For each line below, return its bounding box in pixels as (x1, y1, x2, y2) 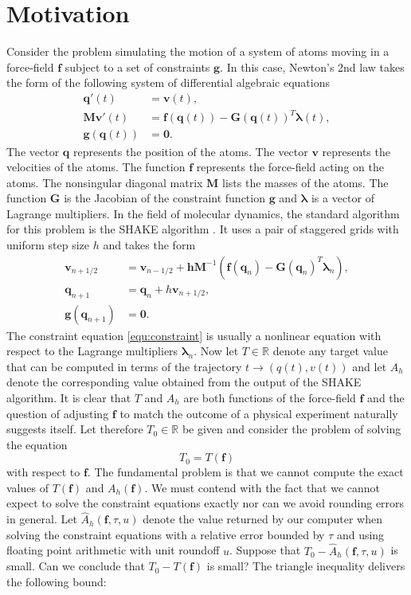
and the (367, 389, 405, 405)
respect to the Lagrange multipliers (6, 343, 178, 359)
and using (336, 526, 385, 542)
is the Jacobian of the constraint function (64, 190, 265, 206)
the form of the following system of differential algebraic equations (6, 74, 330, 91)
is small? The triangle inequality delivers (206, 558, 405, 574)
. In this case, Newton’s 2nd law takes (220, 58, 405, 75)
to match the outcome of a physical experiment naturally (119, 405, 398, 421)
